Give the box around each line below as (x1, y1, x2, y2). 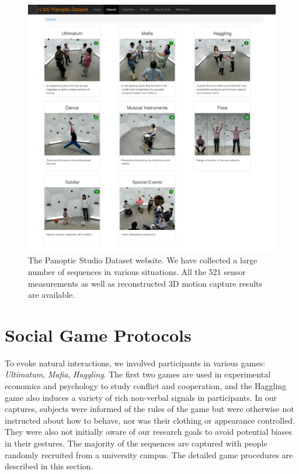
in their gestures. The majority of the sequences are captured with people (5, 437, 267, 449)
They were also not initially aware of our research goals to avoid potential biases (5, 425, 293, 438)
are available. (28, 288, 75, 301)
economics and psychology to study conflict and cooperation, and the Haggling (5, 380, 287, 392)
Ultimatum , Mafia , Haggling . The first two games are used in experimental (5, 368, 271, 380)
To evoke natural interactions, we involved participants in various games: (5, 356, 266, 369)
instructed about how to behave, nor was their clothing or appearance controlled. (5, 414, 295, 426)
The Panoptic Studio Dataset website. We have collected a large (28, 254, 258, 266)
